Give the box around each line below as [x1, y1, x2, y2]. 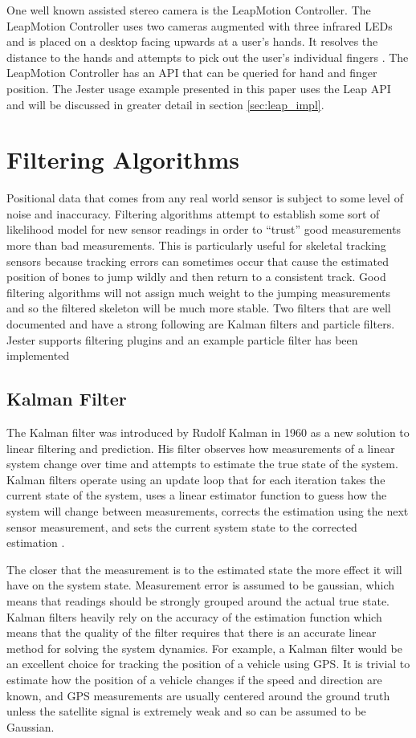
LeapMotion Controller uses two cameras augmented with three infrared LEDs [6, 17, 393, 34]
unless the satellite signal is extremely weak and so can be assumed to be [6, 703, 366, 720]
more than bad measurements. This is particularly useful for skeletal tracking [6, 237, 386, 254]
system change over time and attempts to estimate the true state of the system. [6, 455, 398, 472]
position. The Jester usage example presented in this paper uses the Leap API [6, 80, 391, 96]
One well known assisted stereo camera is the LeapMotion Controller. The [6, 2, 371, 18]
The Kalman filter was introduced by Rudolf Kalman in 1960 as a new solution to [6, 424, 410, 441]
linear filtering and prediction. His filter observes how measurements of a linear [6, 439, 395, 456]
